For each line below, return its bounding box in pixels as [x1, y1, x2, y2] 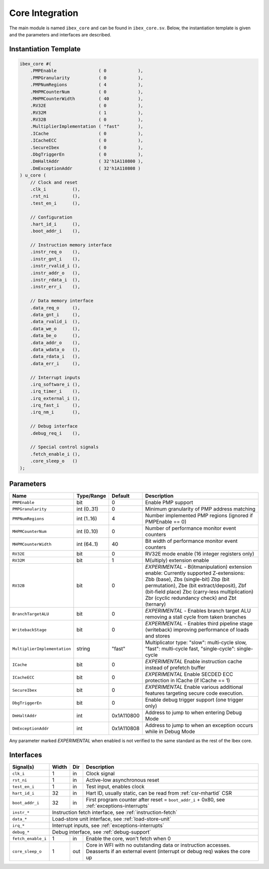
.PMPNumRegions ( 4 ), [30, 82, 143, 88]
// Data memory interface [30, 298, 94, 304]
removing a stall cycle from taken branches [145, 614, 247, 621]
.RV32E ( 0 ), [30, 103, 143, 109]
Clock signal [86, 770, 115, 777]
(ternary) [145, 601, 166, 608]
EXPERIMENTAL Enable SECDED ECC [145, 671, 234, 678]
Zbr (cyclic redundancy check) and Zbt [145, 595, 237, 602]
